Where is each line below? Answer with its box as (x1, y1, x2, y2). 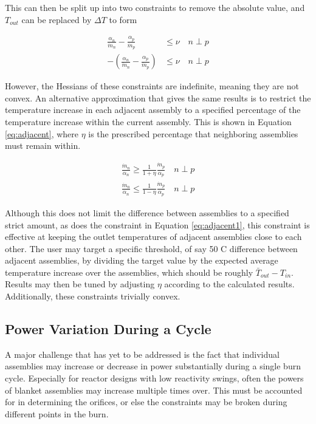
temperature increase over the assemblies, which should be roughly (5, 265, 253, 278)
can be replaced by (21, 13, 92, 26)
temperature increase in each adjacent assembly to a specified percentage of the (5, 103, 301, 116)
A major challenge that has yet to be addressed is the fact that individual (5, 347, 280, 360)
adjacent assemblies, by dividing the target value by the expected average (5, 254, 278, 267)
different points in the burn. (5, 407, 109, 420)
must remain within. (5, 139, 81, 152)
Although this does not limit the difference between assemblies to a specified (5, 206, 289, 219)
